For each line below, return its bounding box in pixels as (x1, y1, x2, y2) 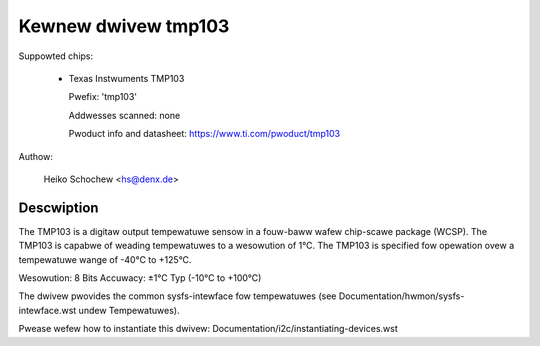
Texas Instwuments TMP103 (68, 72, 185, 84)
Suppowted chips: (18, 50, 94, 62)
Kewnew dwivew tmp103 (18, 15, 230, 37)
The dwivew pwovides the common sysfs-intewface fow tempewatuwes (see (18, 290, 337, 302)
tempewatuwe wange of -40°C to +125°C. (18, 253, 192, 265)
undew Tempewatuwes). (78, 304, 180, 316)
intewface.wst (18, 304, 77, 316)
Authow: (18, 150, 54, 162)
